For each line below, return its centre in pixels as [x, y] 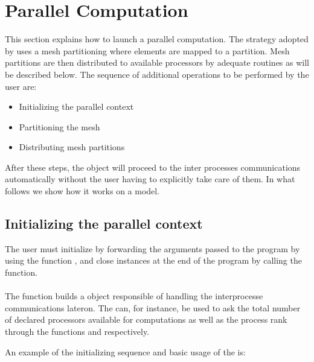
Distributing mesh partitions [72, 147]
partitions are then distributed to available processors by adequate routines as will [157, 62]
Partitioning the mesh [59, 126]
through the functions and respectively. [77, 332]
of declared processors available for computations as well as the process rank [146, 319]
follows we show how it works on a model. [82, 191]
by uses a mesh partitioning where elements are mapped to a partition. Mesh [147, 50]
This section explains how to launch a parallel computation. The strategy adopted [157, 39]
